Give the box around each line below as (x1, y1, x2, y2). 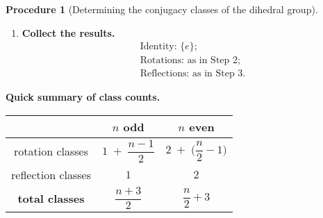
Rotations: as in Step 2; (140, 56, 240, 66)
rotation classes (13, 142, 88, 159)
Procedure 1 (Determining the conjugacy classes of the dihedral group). (6, 2, 318, 16)
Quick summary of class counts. (6, 90, 160, 104)
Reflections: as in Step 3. (140, 69, 246, 79)
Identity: (140, 42, 177, 52)
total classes (17, 190, 85, 206)
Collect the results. (22, 25, 115, 40)
